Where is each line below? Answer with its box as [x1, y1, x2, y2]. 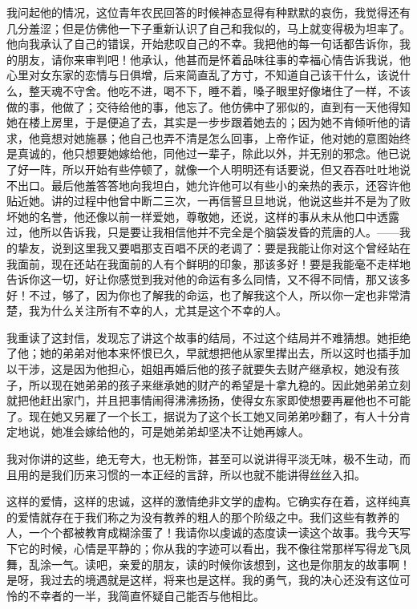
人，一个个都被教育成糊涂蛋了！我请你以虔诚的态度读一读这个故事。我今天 [6, 524, 399, 541]
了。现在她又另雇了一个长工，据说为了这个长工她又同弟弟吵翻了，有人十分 [6, 407, 399, 424]
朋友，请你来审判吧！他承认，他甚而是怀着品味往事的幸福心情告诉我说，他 [17, 50, 411, 67]
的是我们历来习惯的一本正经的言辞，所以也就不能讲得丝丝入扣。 [28, 466, 366, 482]
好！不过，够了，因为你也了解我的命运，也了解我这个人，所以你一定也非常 [6, 286, 399, 303]
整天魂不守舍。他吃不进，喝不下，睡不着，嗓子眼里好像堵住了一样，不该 [28, 82, 411, 99]
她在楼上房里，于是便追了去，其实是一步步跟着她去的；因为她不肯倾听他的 [6, 114, 399, 131]
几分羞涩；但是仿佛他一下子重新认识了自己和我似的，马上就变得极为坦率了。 [6, 19, 411, 36]
